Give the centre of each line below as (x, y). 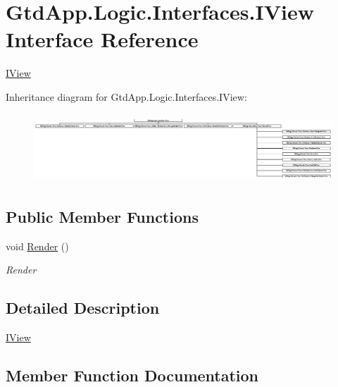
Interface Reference (102, 39)
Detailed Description (83, 308)
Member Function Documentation (132, 375)
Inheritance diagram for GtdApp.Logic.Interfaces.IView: (126, 96)
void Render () (37, 246)
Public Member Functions (102, 216)
